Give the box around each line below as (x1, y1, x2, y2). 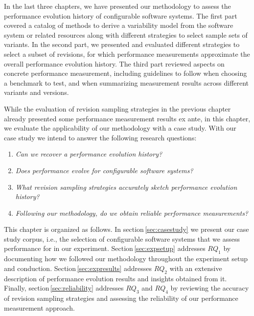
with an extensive (169, 263, 222, 273)
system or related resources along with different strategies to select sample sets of (4, 29, 248, 40)
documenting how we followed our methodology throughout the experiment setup (4, 253, 248, 264)
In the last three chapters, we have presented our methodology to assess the (4, 1, 231, 11)
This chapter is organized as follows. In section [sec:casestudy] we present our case (4, 224, 249, 234)
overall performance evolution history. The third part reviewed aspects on (4, 58, 225, 68)
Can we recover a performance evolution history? (15, 149, 162, 159)
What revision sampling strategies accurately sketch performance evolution (15, 181, 237, 192)
